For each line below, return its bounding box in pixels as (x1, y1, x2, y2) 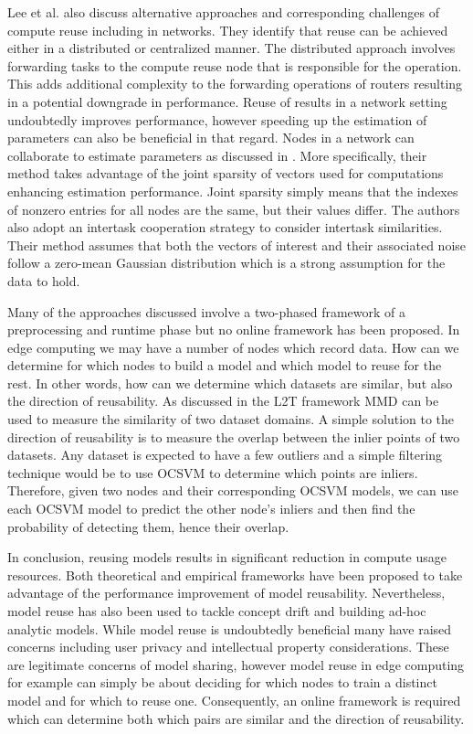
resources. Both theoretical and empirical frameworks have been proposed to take (7, 565, 463, 584)
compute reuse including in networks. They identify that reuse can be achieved (7, 20, 448, 39)
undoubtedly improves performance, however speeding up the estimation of (7, 110, 427, 129)
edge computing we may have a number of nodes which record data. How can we (7, 337, 459, 356)
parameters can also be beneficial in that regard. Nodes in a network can (7, 128, 415, 147)
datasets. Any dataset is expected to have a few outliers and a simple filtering (7, 445, 443, 464)
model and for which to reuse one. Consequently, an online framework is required (7, 690, 461, 709)
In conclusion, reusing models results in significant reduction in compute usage (7, 548, 447, 567)
